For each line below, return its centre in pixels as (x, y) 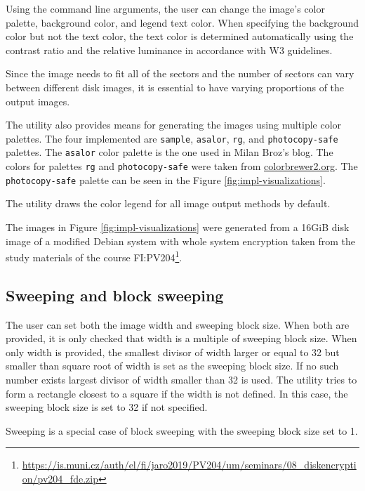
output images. (38, 101)
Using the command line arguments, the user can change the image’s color (165, 8)
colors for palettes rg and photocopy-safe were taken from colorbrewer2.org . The (182, 166)
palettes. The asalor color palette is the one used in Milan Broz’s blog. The (170, 152)
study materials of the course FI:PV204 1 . (94, 256)
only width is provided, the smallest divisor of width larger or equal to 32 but (173, 352)
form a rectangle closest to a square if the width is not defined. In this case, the (177, 393)
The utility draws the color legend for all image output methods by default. (168, 203)
